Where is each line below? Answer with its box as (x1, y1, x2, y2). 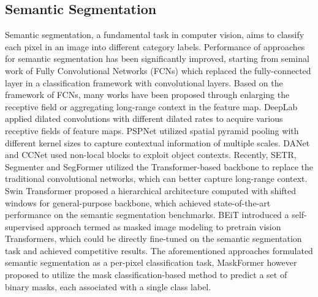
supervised (5, 220, 44, 233)
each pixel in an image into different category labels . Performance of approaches (5, 40, 305, 53)
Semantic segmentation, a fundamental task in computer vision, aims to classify (5, 28, 305, 41)
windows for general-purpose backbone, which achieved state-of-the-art (5, 196, 271, 209)
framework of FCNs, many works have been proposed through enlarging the (5, 88, 290, 101)
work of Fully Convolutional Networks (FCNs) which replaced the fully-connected (5, 64, 311, 77)
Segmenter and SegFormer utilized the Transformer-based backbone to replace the (5, 160, 314, 173)
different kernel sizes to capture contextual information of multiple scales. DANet (5, 136, 310, 149)
